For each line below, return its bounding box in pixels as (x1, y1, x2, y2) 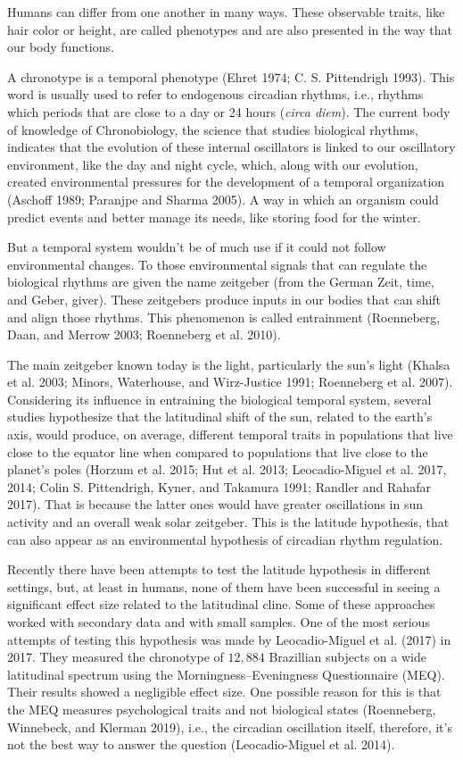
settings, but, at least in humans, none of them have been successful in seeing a (7, 577, 441, 596)
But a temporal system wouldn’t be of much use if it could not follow (7, 238, 386, 256)
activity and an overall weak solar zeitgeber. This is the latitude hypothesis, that (7, 513, 450, 531)
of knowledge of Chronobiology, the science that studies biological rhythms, (7, 120, 418, 138)
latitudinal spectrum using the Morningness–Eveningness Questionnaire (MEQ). (7, 664, 445, 683)
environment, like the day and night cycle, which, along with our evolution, (7, 155, 418, 173)
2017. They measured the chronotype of (7, 647, 224, 666)
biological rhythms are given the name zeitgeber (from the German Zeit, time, (7, 272, 434, 291)
